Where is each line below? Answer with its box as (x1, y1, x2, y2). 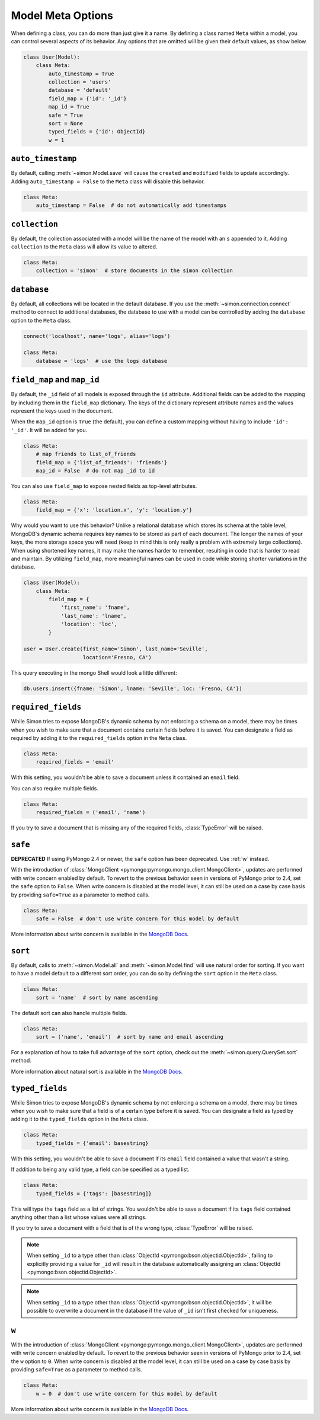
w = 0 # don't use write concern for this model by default (36, 1390, 217, 1397)
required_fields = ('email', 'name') (36, 809, 146, 816)
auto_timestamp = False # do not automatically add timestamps (36, 202, 227, 209)
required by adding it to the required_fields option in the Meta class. (11, 735, 187, 742)
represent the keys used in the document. (11, 407, 113, 414)
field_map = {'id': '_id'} (48, 95, 127, 102)
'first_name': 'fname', (60, 604, 130, 611)
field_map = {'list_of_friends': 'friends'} (36, 459, 168, 465)
